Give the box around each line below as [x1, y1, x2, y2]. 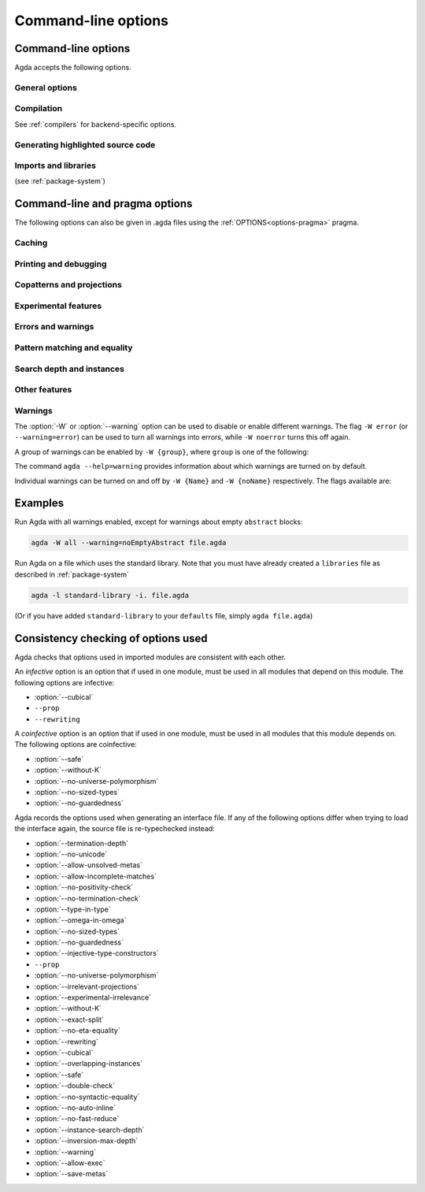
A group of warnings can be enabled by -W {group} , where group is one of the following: [14, 447, 309, 456]
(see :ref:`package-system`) [14, 176, 106, 186]
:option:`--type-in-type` [34, 904, 112, 914]
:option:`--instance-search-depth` [34, 1125, 145, 1134]
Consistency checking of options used [14, 631, 208, 645]
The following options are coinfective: [14, 740, 137, 749]
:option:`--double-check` [34, 1081, 116, 1090]
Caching [14, 237, 48, 248]
